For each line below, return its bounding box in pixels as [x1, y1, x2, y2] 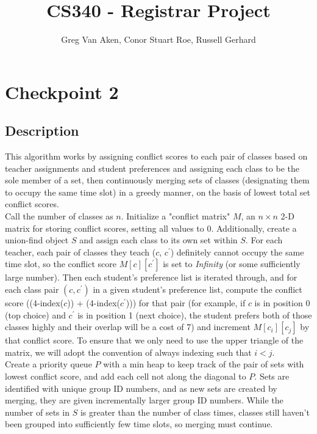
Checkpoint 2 [5, 79, 119, 104]
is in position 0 [254, 296, 310, 309]
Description [5, 121, 79, 140]
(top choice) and [5, 308, 66, 321]
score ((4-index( [5, 296, 64, 309]
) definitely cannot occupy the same [170, 245, 304, 258]
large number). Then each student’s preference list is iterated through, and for [5, 271, 297, 284]
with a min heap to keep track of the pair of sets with [103, 358, 304, 370]
